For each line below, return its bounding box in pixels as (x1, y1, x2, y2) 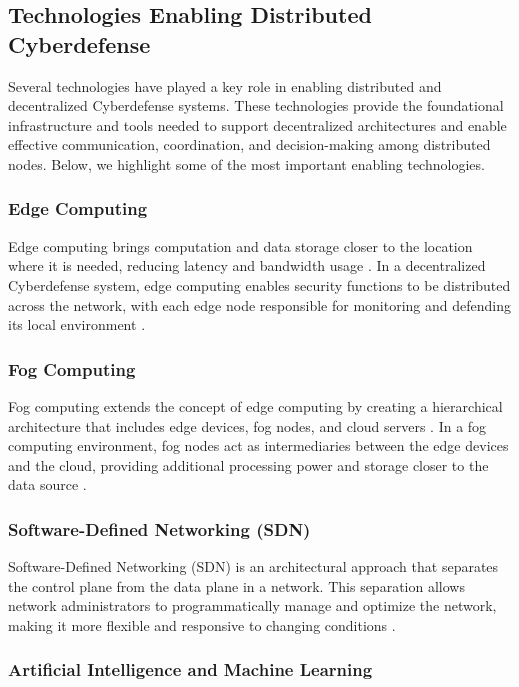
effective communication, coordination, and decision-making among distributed (8, 134, 491, 155)
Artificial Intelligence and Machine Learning (8, 657, 373, 682)
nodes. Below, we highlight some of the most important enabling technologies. (8, 153, 485, 174)
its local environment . (8, 314, 146, 335)
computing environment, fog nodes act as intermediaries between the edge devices (8, 435, 509, 456)
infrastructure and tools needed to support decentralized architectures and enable (8, 114, 507, 135)
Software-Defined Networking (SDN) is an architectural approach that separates (8, 556, 499, 577)
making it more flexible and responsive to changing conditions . (8, 614, 396, 635)
